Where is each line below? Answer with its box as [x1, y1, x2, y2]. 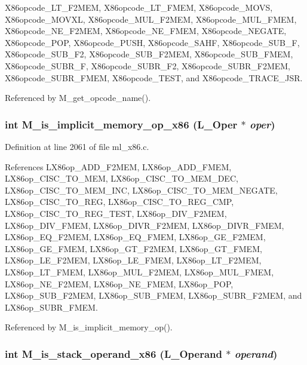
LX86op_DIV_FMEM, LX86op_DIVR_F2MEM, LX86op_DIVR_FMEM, [5, 219, 284, 231]
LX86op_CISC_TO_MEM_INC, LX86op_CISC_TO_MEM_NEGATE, [5, 183, 278, 196]
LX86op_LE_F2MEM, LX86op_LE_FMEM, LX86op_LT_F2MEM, [5, 254, 262, 266]
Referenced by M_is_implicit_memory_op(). [5, 321, 173, 333]
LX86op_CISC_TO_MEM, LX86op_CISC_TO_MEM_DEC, [5, 172, 238, 185]
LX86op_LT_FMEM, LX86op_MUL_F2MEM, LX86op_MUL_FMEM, [5, 265, 274, 278]
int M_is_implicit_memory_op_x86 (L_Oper [5, 116, 238, 131]
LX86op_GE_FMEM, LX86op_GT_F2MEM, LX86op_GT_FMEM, [5, 242, 262, 254]
